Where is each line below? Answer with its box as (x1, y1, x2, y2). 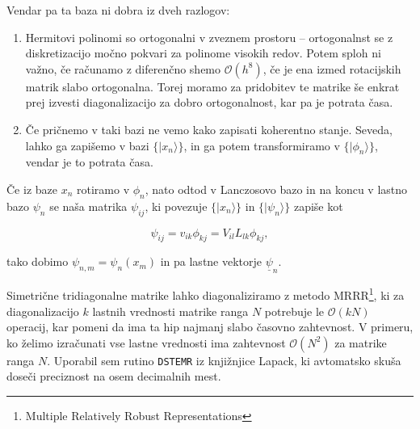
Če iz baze (6, 180, 57, 197)
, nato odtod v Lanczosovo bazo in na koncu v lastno (145, 180, 408, 197)
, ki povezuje (145, 197, 208, 214)
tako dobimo (6, 253, 69, 270)
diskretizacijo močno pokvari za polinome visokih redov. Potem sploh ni (25, 44, 381, 61)
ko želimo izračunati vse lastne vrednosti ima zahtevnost (6, 334, 286, 351)
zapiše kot (293, 197, 343, 214)
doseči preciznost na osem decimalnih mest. (6, 368, 221, 385)
